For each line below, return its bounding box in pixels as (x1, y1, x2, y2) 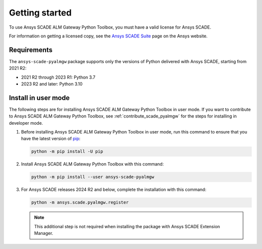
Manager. (34, 231, 53, 236)
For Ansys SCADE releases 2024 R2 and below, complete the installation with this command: (21, 187, 206, 193)
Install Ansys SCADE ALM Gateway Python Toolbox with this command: (21, 161, 164, 167)
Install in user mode (9, 94, 70, 102)
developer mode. (9, 120, 43, 126)
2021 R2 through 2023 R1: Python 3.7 (21, 74, 96, 80)
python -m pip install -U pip (31, 149, 103, 154)
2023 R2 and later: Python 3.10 (21, 81, 82, 87)
